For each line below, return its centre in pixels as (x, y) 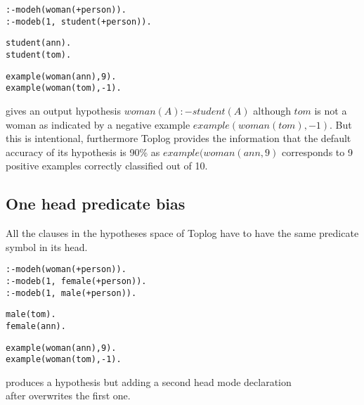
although (272, 110)
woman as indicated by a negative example (98, 124)
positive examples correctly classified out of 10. (107, 166)
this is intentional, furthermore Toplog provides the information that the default (178, 138)
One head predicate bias (96, 204)
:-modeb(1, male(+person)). (71, 293)
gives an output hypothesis (63, 110)
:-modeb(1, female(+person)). (76, 281)
